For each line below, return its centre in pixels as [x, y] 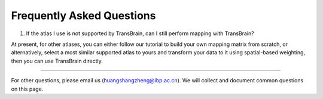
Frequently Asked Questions [83, 16]
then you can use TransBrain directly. [57, 61]
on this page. [27, 89]
